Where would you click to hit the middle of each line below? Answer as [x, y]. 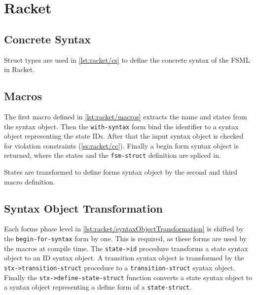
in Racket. [19, 69]
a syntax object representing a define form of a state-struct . [98, 287]
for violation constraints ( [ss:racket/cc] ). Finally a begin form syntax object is [121, 145]
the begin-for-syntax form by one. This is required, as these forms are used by [126, 239]
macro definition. [30, 181]
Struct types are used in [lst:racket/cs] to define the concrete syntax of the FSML [127, 59]
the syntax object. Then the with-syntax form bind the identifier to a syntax [121, 126]
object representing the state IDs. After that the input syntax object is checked [124, 136]
